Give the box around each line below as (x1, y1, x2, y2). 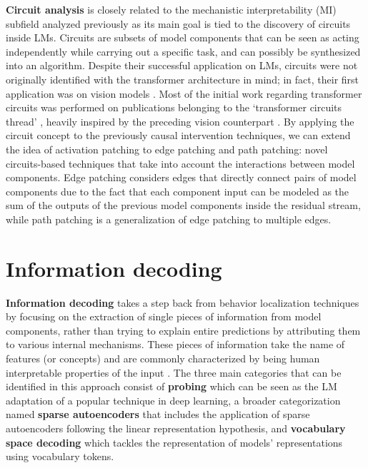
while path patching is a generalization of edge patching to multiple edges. (6, 211, 332, 226)
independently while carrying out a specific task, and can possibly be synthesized (6, 44, 361, 58)
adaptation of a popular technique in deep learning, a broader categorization (6, 392, 341, 407)
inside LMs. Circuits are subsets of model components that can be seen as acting (6, 30, 359, 45)
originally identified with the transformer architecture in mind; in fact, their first (6, 71, 359, 86)
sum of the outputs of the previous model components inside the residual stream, (6, 198, 361, 213)
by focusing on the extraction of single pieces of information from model (6, 309, 322, 324)
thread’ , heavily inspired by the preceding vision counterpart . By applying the (6, 113, 354, 128)
